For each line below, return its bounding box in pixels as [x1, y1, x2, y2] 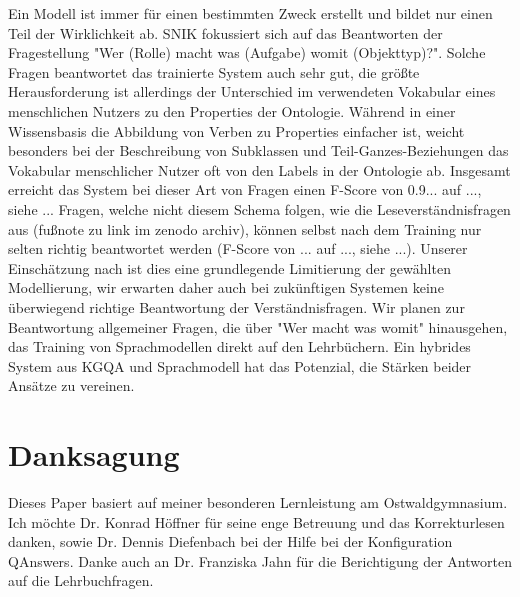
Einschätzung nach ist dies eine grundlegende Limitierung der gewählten [8, 257, 451, 278]
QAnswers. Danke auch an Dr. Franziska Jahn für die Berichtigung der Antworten [8, 550, 512, 571]
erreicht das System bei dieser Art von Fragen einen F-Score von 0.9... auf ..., [8, 179, 482, 200]
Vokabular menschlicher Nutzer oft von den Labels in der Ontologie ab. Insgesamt [8, 159, 511, 180]
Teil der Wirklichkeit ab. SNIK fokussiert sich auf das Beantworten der [8, 22, 443, 43]
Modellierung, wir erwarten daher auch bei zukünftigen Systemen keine [8, 277, 444, 298]
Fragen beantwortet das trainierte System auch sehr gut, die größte [8, 61, 420, 82]
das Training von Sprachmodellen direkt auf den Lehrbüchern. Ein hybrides [8, 336, 471, 357]
